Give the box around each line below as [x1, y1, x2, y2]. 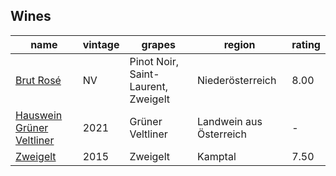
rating [291, 37, 321, 51]
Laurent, [129, 79, 168, 93]
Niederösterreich [197, 73, 277, 87]
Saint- [129, 67, 160, 81]
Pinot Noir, [129, 54, 179, 68]
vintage [82, 37, 120, 51]
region [223, 37, 256, 51]
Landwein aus [197, 114, 263, 128]
